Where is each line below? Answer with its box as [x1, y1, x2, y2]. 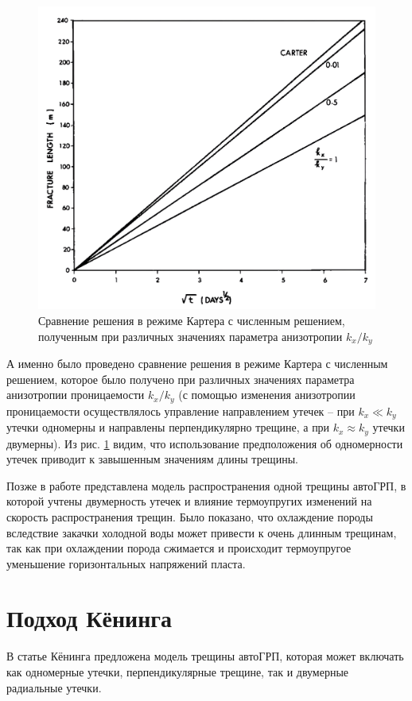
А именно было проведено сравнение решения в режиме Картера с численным [6, 354, 388, 371]
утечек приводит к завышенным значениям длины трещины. [6, 451, 298, 467]
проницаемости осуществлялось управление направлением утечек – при [6, 402, 355, 419]
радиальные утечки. [6, 679, 102, 695]
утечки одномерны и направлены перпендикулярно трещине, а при [6, 419, 330, 436]
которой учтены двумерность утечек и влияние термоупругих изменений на [6, 493, 372, 509]
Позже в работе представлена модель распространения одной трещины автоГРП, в [6, 477, 406, 494]
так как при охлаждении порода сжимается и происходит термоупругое [6, 540, 352, 556]
